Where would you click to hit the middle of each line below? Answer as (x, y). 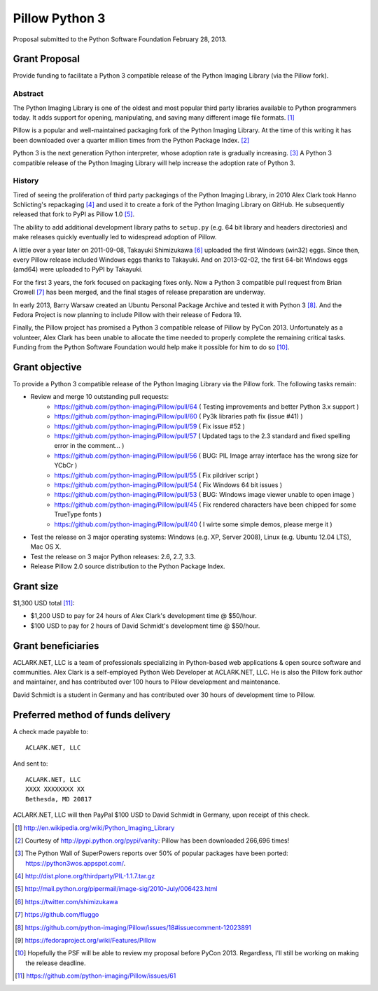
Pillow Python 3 (59, 18)
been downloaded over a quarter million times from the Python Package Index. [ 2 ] (131, 140)
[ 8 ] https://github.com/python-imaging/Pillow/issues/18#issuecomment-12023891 (133, 927)
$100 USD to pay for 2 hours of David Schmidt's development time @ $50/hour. (145, 626)
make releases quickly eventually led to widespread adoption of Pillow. (115, 237)
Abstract (28, 94)
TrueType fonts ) (78, 514)
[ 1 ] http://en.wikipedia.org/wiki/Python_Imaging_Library (95, 828)
